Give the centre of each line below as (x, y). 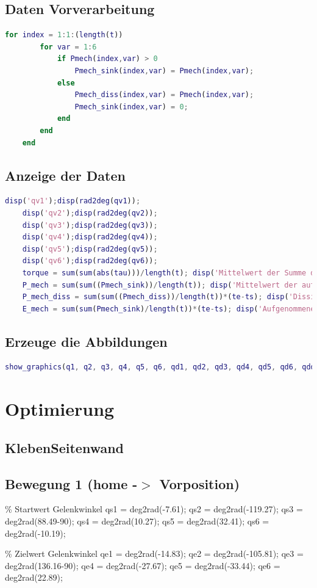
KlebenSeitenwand (65, 447)
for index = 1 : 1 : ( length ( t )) (64, 35)
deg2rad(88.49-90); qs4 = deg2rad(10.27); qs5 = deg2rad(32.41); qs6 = (137, 521)
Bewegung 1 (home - (71, 483)
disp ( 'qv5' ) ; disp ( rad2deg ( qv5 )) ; (90, 249)
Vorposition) (200, 483)
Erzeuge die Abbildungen (86, 341)
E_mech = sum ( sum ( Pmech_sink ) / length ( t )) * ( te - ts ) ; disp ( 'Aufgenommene (169, 309)
